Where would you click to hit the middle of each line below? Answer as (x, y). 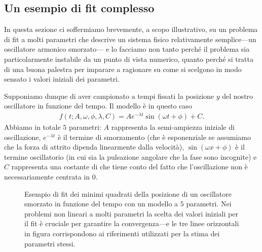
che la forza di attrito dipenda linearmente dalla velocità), (94, 147)
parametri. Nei (209, 204)
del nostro (238, 96)
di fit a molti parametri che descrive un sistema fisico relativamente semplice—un (130, 39)
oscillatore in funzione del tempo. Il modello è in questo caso (98, 106)
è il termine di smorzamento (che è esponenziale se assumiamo (154, 137)
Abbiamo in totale (32, 127)
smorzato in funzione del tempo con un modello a (101, 204)
